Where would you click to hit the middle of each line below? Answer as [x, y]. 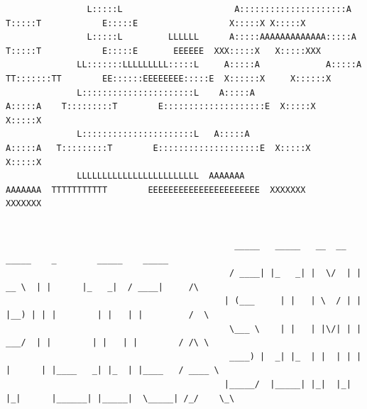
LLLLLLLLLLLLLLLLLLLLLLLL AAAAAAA [161, 176]
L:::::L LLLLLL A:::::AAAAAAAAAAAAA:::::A [221, 37]
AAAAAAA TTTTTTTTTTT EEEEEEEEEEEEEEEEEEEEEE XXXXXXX [156, 190]
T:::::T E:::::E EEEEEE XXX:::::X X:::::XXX [163, 51]
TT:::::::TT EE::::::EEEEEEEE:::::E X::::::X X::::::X [169, 78]
